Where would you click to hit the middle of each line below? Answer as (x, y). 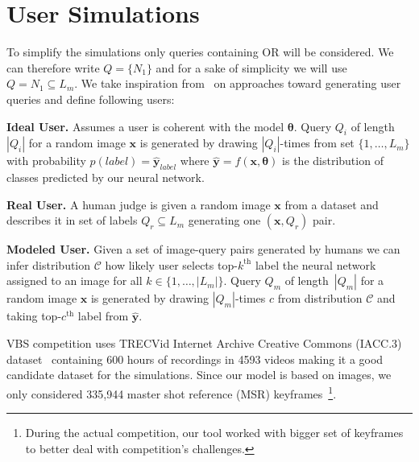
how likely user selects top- (171, 264)
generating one (224, 220)
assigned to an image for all (75, 280)
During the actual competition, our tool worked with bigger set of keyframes (214, 433)
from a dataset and (332, 204)
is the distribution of (333, 161)
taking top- (34, 316)
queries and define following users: (91, 99)
